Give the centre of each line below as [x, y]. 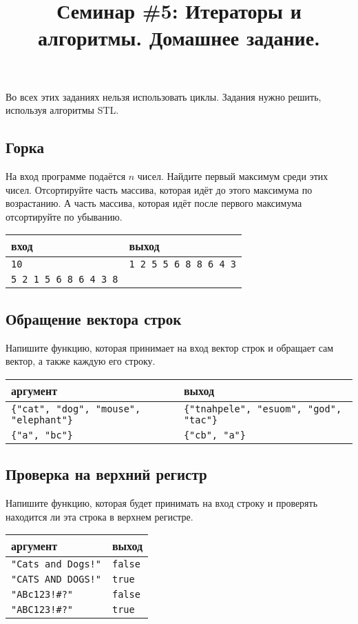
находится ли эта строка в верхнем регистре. [99, 516]
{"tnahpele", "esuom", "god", [263, 409]
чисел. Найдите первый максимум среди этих [233, 175]
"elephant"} [42, 420]
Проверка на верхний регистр [106, 474]
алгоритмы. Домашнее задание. [179, 38]
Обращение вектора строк [94, 318]
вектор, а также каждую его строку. [81, 361]
